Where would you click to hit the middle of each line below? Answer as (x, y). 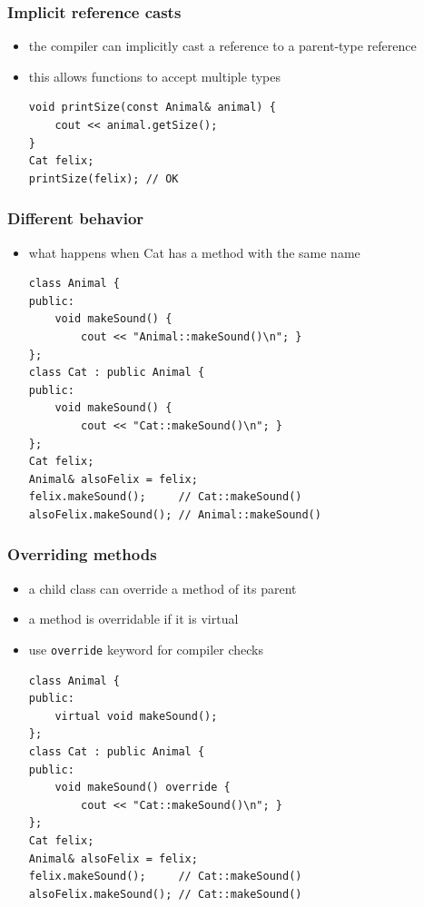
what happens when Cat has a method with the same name (194, 252)
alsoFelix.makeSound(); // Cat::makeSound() (165, 894)
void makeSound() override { (143, 788)
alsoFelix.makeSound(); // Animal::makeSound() (175, 514)
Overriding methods (82, 554)
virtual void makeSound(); (136, 716)
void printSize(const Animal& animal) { (152, 108)
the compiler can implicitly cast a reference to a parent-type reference (222, 46)
